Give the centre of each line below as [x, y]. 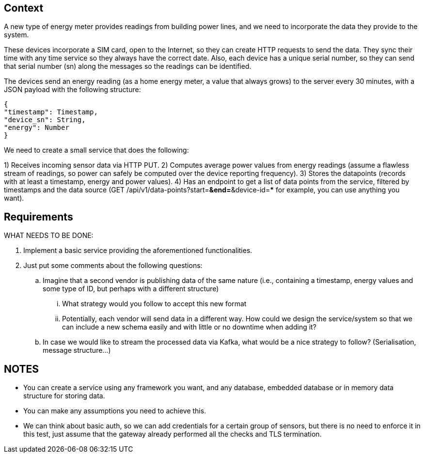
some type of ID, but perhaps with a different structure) [131, 289]
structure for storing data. [64, 396]
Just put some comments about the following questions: [113, 266]
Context [24, 8]
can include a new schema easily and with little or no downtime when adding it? [189, 327]
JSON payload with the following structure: [72, 90]
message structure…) [77, 350]
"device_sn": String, [45, 120]
